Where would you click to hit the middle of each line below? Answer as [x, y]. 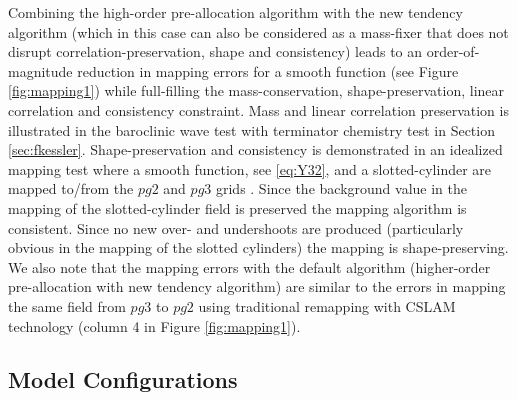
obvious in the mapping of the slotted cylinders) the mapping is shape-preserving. [258, 247]
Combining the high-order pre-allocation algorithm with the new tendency [235, 12]
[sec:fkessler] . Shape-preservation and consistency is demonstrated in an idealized [255, 149]
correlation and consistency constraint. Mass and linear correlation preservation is [258, 109]
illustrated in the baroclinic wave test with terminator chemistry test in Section [251, 129]
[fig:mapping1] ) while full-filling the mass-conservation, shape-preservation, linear [256, 90]
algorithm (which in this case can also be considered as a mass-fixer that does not [258, 31]
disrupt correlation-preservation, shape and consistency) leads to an [215, 51]
